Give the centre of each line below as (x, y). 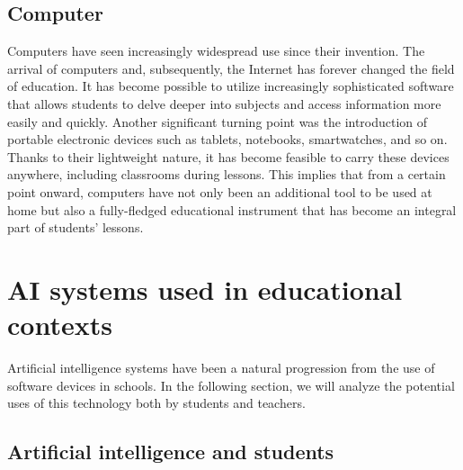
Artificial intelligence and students (171, 452)
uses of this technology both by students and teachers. (156, 403)
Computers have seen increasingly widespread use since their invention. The (216, 51)
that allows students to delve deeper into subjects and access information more (224, 103)
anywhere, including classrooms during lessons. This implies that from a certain (227, 174)
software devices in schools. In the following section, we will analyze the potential (231, 385)
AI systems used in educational (205, 289)
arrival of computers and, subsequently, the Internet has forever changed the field (231, 68)
